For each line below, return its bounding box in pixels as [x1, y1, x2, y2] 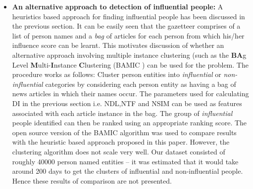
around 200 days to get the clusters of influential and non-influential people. [12, 166, 243, 176]
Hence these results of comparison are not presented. [12, 175, 172, 186]
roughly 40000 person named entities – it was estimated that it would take [12, 156, 239, 166]
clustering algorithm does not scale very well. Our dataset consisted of [12, 146, 225, 156]
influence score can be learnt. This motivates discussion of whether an [12, 40, 224, 50]
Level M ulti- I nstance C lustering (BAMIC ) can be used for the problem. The [12, 59, 249, 70]
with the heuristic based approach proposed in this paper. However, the [12, 137, 230, 147]
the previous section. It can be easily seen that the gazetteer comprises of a [12, 21, 241, 31]
